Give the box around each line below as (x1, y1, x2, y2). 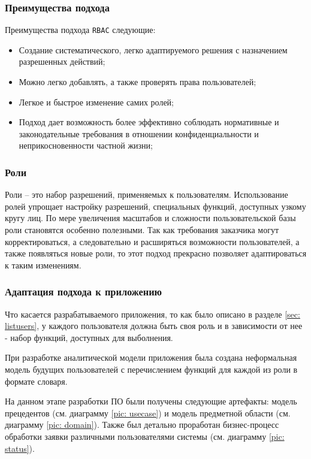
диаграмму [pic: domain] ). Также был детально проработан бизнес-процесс (5, 418, 279, 431)
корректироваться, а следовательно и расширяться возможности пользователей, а (5, 235, 300, 247)
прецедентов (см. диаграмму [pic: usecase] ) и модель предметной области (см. (5, 406, 291, 419)
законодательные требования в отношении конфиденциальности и (19, 127, 259, 140)
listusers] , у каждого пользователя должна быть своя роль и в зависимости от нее (5, 319, 303, 332)
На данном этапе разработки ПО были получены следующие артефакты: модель (5, 395, 297, 407)
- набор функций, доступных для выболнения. (5, 331, 173, 343)
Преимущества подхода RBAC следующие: (5, 23, 156, 36)
